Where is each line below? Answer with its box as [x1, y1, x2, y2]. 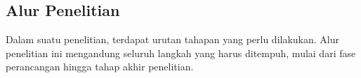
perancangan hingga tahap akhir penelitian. [6, 59, 194, 74]
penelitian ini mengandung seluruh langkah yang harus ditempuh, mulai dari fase [6, 45, 356, 60]
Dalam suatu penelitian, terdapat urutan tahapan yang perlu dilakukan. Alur [6, 32, 339, 46]
